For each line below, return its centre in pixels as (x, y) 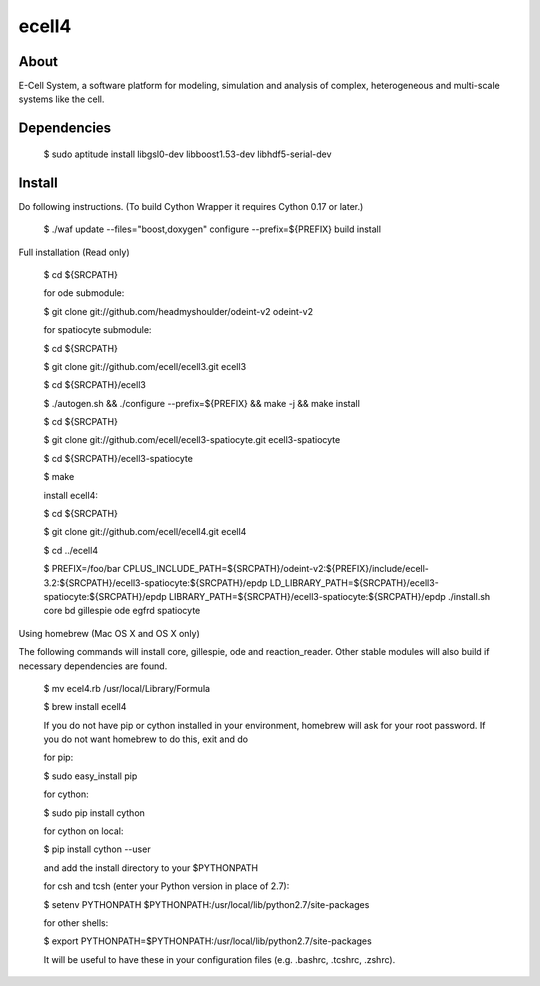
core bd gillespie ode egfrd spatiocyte (122, 611)
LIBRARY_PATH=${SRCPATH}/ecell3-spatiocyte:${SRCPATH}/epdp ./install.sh (329, 596)
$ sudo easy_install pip (90, 776)
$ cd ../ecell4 (71, 550)
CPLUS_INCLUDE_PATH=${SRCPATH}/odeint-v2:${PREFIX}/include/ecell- (276, 569)
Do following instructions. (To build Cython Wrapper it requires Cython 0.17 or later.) (191, 206)
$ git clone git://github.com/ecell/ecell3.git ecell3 (145, 366)
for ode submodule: (84, 293)
